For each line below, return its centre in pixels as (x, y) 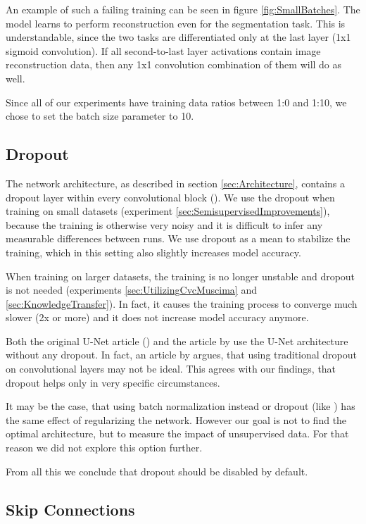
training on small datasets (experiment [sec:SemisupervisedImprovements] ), (168, 211)
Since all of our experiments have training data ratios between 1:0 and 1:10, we (176, 102)
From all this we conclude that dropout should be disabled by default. (157, 471)
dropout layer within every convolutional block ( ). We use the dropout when (170, 197)
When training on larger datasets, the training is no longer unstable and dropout (181, 276)
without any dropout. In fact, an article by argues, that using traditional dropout (182, 355)
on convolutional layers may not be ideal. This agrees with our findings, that (171, 369)
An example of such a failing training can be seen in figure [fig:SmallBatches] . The (183, 9)
